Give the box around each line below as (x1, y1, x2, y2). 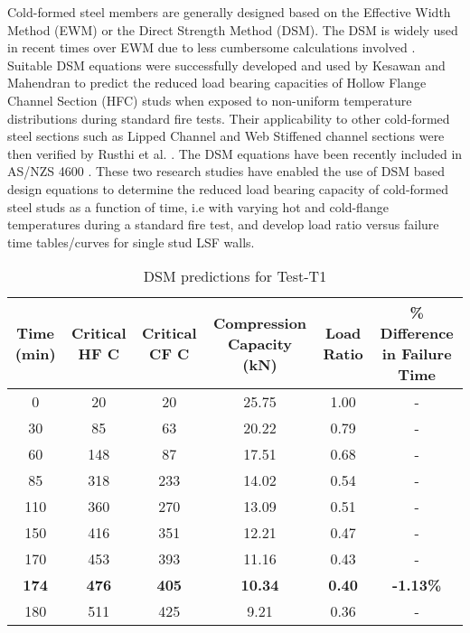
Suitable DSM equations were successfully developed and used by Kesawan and (7, 55, 446, 74)
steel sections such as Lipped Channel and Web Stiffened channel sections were (7, 126, 445, 145)
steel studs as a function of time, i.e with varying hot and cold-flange (7, 197, 389, 216)
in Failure (381, 343, 452, 365)
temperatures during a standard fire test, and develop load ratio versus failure (7, 215, 439, 234)
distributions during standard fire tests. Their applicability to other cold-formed (7, 108, 450, 127)
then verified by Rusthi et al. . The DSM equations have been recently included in (7, 144, 463, 163)
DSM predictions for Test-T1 (143, 265, 327, 287)
